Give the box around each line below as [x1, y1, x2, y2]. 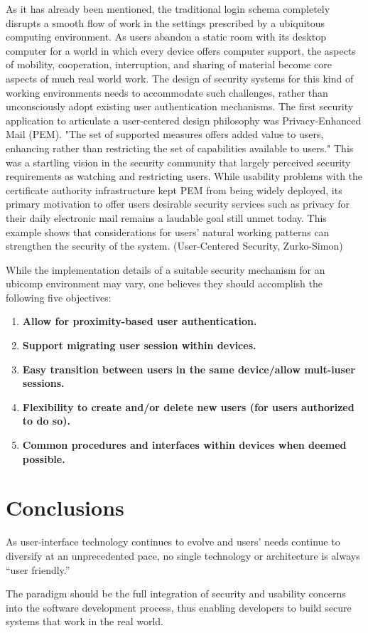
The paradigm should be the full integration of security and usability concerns [6, 586, 346, 601]
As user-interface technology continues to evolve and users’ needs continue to [6, 534, 340, 549]
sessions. [22, 376, 65, 390]
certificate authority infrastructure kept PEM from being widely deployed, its [6, 182, 342, 197]
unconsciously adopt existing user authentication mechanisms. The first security [6, 99, 354, 114]
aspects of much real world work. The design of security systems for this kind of [6, 70, 354, 85]
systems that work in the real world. [6, 614, 163, 629]
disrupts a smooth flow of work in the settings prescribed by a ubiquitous [6, 15, 325, 30]
